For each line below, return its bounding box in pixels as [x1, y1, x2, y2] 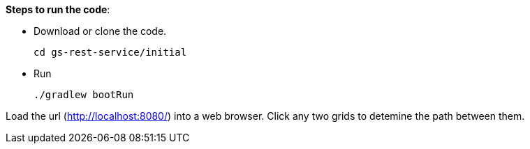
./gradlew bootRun [34, 89, 134, 100]
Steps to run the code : [6, 3, 110, 15]
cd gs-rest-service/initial [34, 47, 187, 58]
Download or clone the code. [34, 25, 167, 37]
